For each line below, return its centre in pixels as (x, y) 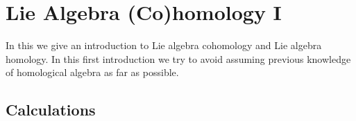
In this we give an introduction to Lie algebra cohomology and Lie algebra (164, 45)
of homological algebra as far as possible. (92, 72)
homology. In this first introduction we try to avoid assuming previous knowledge (178, 58)
